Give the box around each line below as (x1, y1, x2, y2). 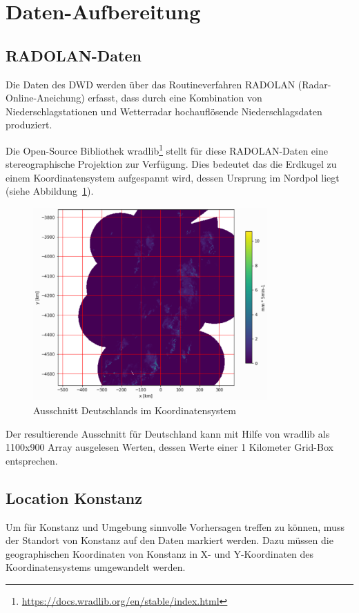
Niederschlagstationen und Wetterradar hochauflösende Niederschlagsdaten (6, 104, 322, 118)
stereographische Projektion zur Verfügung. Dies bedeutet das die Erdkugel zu (6, 157, 337, 171)
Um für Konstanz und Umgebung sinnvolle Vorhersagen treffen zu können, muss (6, 519, 345, 534)
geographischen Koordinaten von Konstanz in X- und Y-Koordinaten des (6, 546, 314, 561)
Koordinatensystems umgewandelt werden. (6, 560, 186, 574)
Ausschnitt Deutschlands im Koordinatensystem (33, 403, 236, 418)
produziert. (6, 117, 52, 132)
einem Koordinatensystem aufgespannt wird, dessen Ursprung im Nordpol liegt (6, 170, 340, 184)
